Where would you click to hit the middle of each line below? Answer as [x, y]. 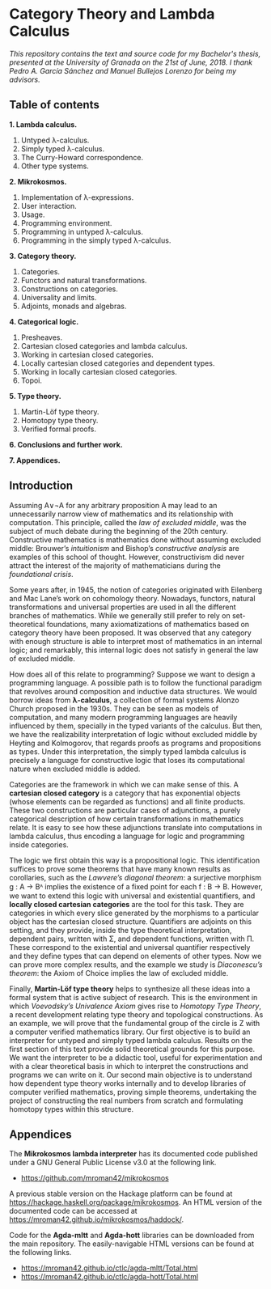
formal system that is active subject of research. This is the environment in [133, 997]
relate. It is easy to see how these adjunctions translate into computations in [135, 827]
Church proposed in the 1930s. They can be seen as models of [114, 708]
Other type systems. [55, 166]
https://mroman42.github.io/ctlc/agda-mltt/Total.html [109, 1268]
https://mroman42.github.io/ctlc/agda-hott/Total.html [110, 1277]
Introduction [41, 486]
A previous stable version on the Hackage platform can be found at [121, 1194]
